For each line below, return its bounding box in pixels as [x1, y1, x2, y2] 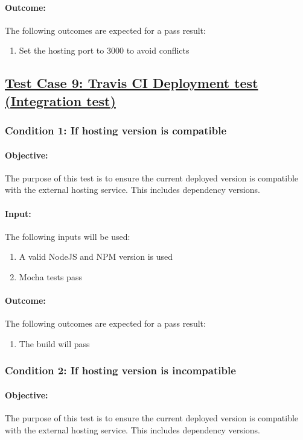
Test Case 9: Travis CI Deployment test [5, 74, 258, 92]
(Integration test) [5, 91, 116, 110]
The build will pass [19, 337, 90, 350]
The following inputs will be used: [5, 230, 130, 242]
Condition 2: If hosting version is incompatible [5, 363, 236, 378]
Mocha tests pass [19, 270, 82, 283]
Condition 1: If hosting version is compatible [5, 123, 227, 138]
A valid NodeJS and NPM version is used [19, 250, 173, 263]
